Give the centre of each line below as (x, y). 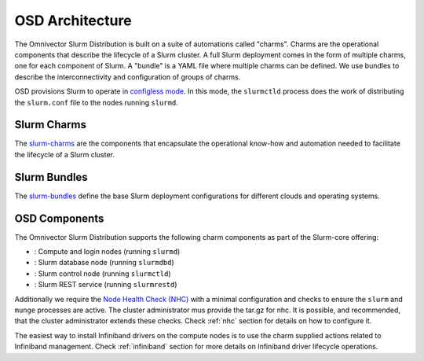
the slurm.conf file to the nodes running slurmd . (96, 102)
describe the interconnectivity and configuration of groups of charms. (128, 77)
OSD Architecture (73, 20)
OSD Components (59, 218)
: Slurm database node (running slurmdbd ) (104, 263)
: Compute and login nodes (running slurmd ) (107, 251)
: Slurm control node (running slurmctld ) (103, 273)
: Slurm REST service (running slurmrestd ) (106, 285)
